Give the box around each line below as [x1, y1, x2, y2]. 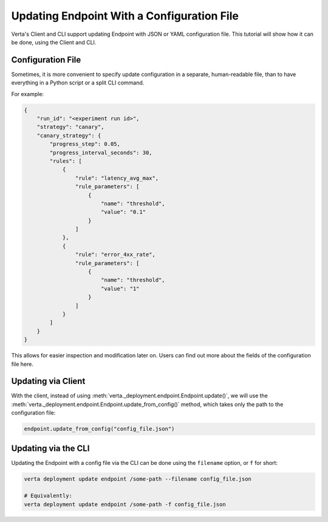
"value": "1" [100, 285, 140, 292]
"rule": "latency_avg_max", [75, 174, 159, 182]
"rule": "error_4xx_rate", [75, 251, 156, 258]
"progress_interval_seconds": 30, [49, 149, 152, 156]
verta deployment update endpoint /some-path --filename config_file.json [24, 475, 252, 483]
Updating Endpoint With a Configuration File [11, 9, 239, 22]
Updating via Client [11, 376, 86, 386]
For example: [11, 90, 44, 97]
